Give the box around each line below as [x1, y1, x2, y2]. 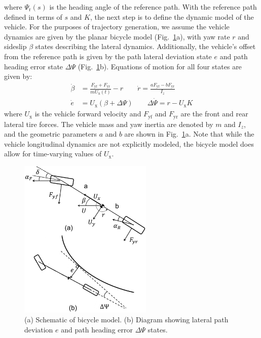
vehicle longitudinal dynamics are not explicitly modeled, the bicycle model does [4, 138, 254, 149]
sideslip [4, 41, 27, 52]
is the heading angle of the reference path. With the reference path [49, 2, 257, 12]
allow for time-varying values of [4, 148, 102, 159]
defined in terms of [4, 11, 62, 22]
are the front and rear [180, 108, 248, 119]
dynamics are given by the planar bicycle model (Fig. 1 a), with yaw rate [4, 31, 230, 41]
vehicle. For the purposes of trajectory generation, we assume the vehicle [4, 21, 230, 32]
